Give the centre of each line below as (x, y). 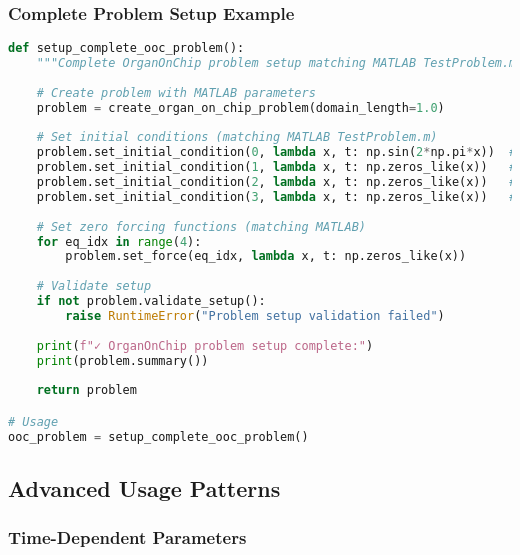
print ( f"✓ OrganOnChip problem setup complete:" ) (205, 345)
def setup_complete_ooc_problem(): (126, 48)
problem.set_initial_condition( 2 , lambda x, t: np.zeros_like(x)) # (276, 182)
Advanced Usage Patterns (144, 488)
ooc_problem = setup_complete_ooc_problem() (158, 436)
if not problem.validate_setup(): (151, 301)
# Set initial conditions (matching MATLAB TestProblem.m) (237, 137)
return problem (86, 390)
